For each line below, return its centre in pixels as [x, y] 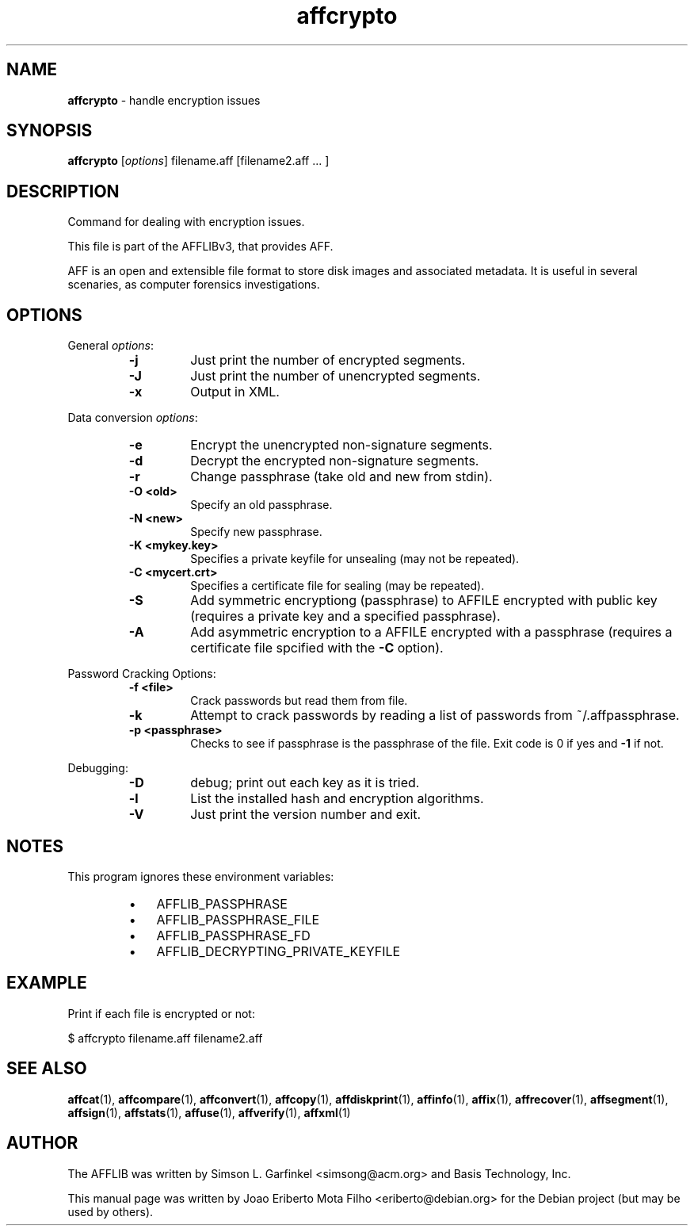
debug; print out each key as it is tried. [305, 783]
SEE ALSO [47, 1069]
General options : [111, 346]
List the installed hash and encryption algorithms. [337, 799]
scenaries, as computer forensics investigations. [194, 285]
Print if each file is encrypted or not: [161, 1013]
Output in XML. [235, 392]
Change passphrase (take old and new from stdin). [341, 477]
